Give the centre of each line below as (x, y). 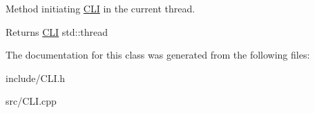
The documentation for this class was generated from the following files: (158, 55)
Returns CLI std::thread (57, 31)
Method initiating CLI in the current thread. (101, 8)
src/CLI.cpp (31, 101)
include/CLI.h (36, 78)
